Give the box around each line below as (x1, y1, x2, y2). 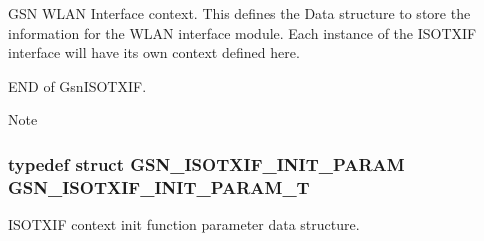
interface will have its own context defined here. (8, 42, 300, 63)
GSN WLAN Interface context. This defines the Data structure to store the (8, 3, 471, 23)
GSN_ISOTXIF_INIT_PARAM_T (8, 174, 310, 199)
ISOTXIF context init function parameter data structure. (8, 214, 360, 235)
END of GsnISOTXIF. (8, 75, 147, 96)
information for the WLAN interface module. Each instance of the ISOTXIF (8, 22, 477, 43)
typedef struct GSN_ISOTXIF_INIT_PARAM (8, 151, 405, 176)
